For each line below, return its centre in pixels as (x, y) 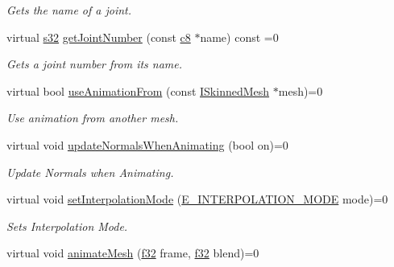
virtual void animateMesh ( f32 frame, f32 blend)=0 (133, 253)
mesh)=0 (301, 90)
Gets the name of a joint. (69, 10)
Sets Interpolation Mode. (67, 226)
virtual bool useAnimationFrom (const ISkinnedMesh (138, 90)
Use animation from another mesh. (93, 118)
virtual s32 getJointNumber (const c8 (99, 37)
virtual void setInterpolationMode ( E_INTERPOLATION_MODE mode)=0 (197, 199)
